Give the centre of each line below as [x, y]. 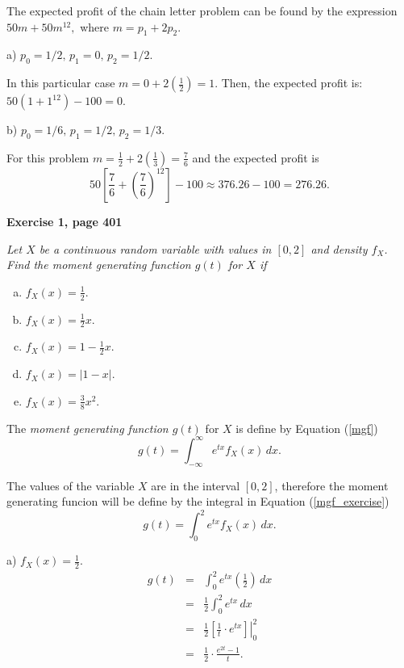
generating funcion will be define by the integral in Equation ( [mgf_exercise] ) [198, 501]
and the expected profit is [256, 157]
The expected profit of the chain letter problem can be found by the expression [202, 11]
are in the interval [196, 485]
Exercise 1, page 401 [65, 221]
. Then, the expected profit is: [289, 83]
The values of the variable [71, 485]
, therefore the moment [331, 485]
